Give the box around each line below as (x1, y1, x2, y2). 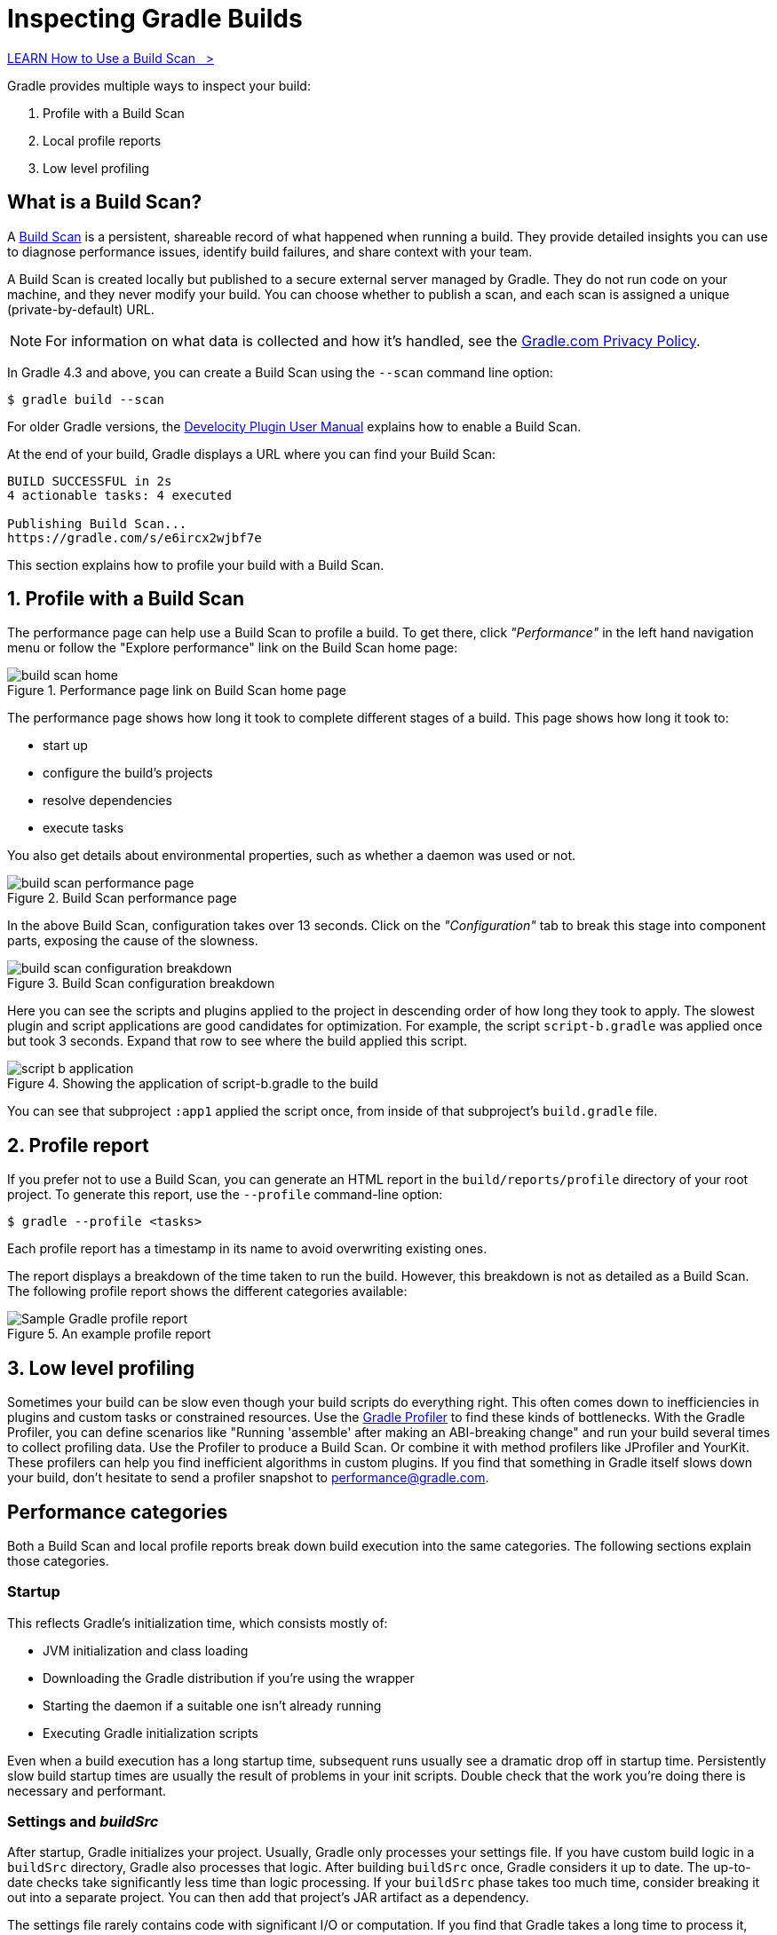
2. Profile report (7, 1133, 149, 1157)
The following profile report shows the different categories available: (7, 1283, 408, 1299)
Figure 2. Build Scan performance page (7, 890, 237, 906)
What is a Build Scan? (7, 191, 202, 214)
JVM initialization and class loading (43, 1642, 249, 1658)
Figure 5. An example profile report (7, 1326, 211, 1342)
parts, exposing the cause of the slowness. (7, 933, 258, 949)
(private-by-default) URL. (7, 301, 155, 317)
